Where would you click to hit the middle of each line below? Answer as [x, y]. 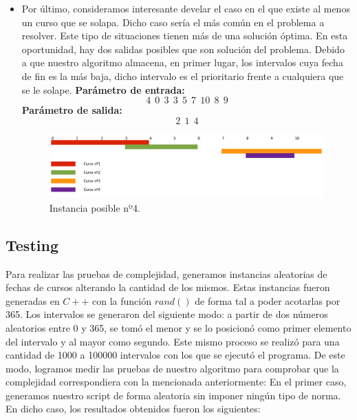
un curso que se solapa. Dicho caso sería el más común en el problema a [173, 22]
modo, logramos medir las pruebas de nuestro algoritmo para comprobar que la [172, 368]
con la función [122, 300]
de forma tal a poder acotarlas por [268, 300]
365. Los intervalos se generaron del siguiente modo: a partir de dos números [167, 314]
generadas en [33, 300]
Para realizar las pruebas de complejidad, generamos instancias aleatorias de [166, 273]
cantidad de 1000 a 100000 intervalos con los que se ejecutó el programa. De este [175, 355]
